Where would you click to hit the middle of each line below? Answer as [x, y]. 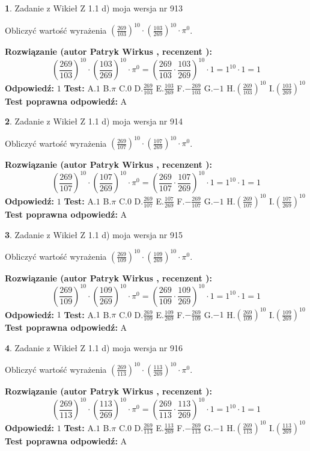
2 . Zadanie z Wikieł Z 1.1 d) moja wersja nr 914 [94, 121]
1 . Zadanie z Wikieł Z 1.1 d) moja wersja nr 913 [94, 8]
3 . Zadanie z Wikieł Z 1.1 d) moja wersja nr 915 [94, 234]
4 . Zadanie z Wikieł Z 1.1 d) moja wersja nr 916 [94, 347]
